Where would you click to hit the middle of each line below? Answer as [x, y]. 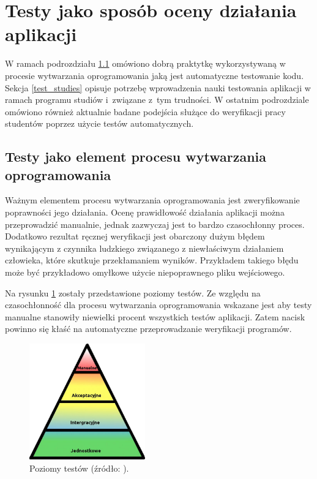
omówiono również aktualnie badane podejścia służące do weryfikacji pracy [145, 111]
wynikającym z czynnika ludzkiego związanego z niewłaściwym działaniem [144, 248]
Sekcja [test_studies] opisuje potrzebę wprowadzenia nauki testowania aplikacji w [158, 87]
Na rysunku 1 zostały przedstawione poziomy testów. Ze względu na [133, 292]
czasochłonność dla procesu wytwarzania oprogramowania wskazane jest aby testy [158, 305]
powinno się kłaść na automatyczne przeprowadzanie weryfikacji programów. [148, 329]
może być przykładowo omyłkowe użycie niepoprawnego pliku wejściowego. [145, 272]
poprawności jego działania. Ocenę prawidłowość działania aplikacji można [145, 212]
